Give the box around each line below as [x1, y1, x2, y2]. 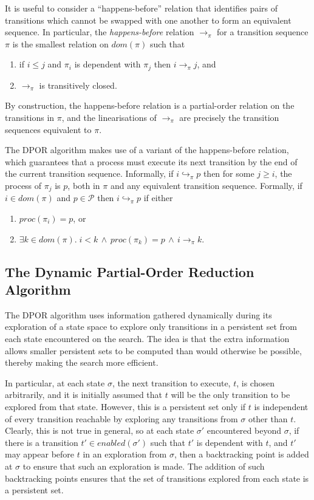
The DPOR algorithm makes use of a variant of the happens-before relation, [5, 143, 289, 156]
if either [143, 191, 173, 204]
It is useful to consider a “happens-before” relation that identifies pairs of [5, 2, 278, 14]
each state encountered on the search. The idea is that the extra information [5, 332, 290, 344]
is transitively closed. [39, 78, 117, 91]
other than [248, 412, 288, 425]
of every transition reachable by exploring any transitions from [5, 412, 238, 425]
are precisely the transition [179, 111, 279, 124]
